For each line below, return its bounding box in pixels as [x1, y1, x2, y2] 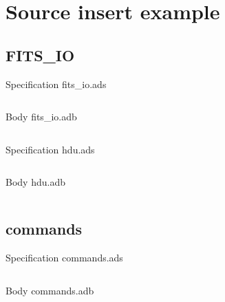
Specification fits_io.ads [6, 76, 107, 91]
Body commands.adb [6, 283, 94, 297]
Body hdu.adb [6, 175, 65, 189]
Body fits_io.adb [6, 109, 77, 124]
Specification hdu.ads [6, 142, 95, 156]
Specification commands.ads [6, 250, 123, 265]
